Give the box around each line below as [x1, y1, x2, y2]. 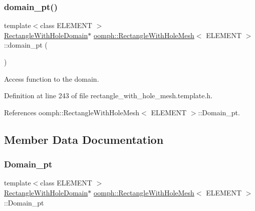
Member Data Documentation [4, 131, 164, 147]
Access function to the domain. [4, 73, 99, 84]
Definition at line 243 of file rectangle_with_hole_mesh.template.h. [4, 90, 213, 101]
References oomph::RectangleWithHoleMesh [4, 107, 140, 117]
